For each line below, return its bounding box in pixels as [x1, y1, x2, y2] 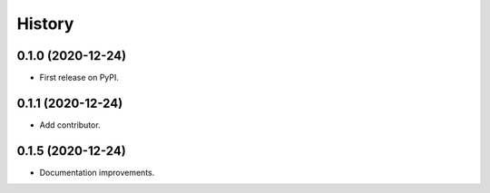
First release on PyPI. [39, 72, 120, 83]
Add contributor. [39, 119, 101, 130]
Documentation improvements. [39, 167, 155, 178]
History [16, 14, 74, 34]
